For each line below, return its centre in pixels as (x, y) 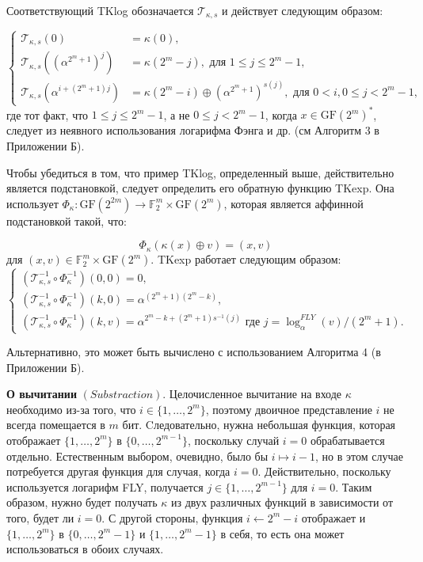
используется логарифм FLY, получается (105, 486)
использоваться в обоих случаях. (85, 549)
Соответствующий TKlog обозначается (100, 10)
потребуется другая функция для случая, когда (118, 471)
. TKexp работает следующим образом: (246, 259)
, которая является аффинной (293, 203)
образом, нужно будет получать (82, 502)
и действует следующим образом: (303, 10)
